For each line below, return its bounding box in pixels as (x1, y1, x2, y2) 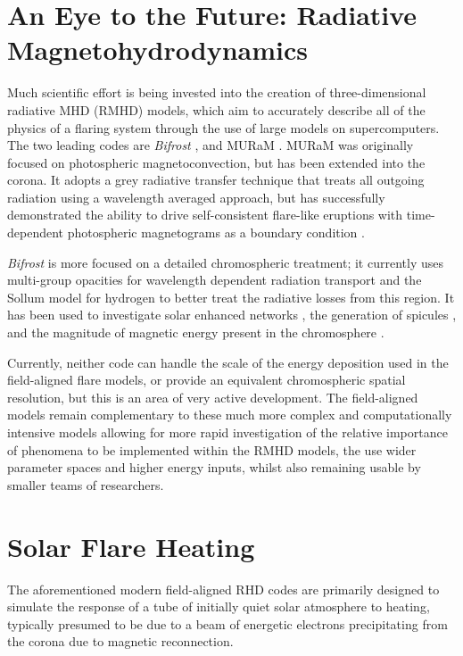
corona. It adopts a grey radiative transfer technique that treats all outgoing (7, 170, 425, 189)
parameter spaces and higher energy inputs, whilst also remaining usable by (7, 458, 421, 477)
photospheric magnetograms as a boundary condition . (67, 223, 365, 242)
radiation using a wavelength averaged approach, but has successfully (7, 187, 385, 206)
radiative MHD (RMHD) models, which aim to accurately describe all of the (7, 100, 426, 119)
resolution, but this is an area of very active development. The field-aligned (7, 387, 418, 406)
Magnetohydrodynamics (7, 31, 308, 68)
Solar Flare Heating (7, 527, 255, 564)
